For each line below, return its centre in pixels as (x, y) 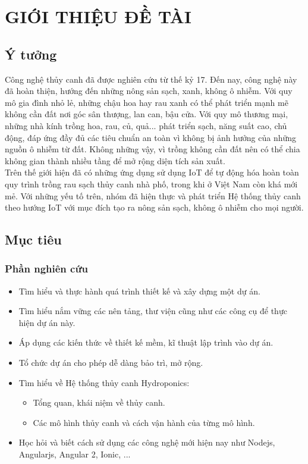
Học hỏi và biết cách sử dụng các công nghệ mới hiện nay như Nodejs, (147, 442)
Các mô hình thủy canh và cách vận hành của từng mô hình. (144, 422)
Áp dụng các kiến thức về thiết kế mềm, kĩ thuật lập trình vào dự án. (146, 342)
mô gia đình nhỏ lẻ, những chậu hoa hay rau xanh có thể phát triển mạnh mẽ (147, 102)
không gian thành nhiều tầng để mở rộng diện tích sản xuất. (115, 160)
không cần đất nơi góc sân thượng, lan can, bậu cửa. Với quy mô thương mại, (147, 114)
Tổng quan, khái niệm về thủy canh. (99, 402)
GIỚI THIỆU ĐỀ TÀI (98, 16)
